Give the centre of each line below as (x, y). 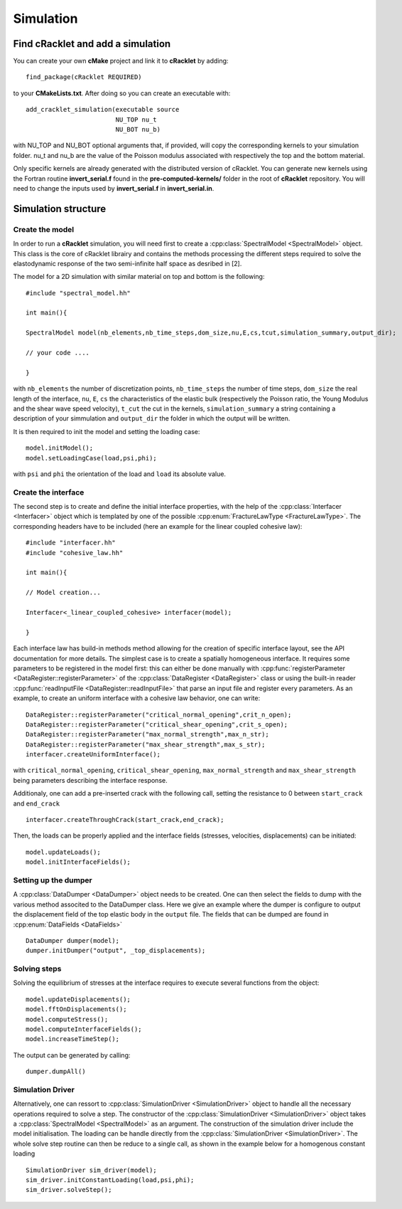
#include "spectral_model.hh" (78, 293)
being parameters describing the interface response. (90, 780)
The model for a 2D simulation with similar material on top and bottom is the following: (139, 277)
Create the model (44, 229)
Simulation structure (60, 209)
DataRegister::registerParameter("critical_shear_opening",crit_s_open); (157, 724)
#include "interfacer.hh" (71, 543)
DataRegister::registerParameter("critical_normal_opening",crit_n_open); (159, 714)
